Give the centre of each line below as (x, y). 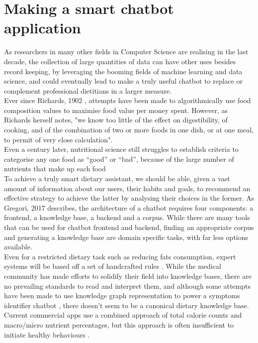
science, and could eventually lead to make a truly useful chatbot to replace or (124, 81)
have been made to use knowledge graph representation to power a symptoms (122, 295)
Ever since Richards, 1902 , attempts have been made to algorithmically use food (128, 100)
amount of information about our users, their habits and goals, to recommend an (127, 188)
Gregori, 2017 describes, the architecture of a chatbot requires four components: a (129, 207)
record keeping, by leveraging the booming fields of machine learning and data (123, 71)
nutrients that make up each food (55, 169)
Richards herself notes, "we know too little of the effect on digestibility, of (116, 120)
